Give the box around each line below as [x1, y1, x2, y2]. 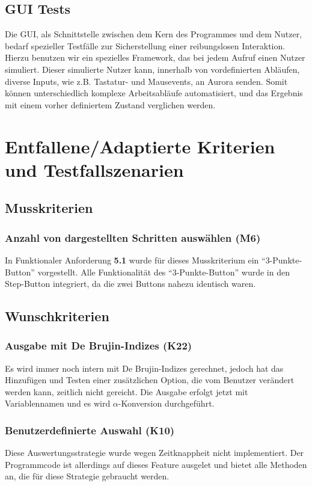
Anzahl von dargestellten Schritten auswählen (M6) [5, 230, 261, 245]
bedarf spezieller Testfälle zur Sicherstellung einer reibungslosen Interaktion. [5, 39, 286, 52]
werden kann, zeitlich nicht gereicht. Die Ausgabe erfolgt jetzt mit [5, 385, 248, 398]
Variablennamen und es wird [5, 397, 111, 410]
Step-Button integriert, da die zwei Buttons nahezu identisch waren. [5, 277, 256, 290]
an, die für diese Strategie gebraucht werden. [5, 470, 170, 482]
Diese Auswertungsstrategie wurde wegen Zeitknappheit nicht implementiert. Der [5, 446, 304, 459]
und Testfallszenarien [5, 157, 184, 182]
